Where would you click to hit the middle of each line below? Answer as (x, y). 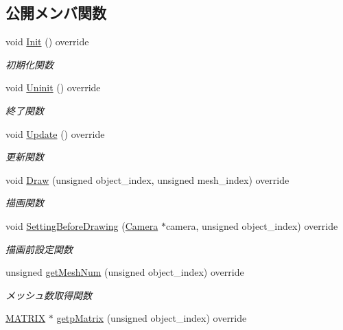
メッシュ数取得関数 (49, 295)
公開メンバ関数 (56, 13)
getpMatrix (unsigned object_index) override (152, 318)
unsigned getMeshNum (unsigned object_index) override (125, 272)
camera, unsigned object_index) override (252, 225)
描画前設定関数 (39, 249)
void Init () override (47, 42)
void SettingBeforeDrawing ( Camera (82, 225)
